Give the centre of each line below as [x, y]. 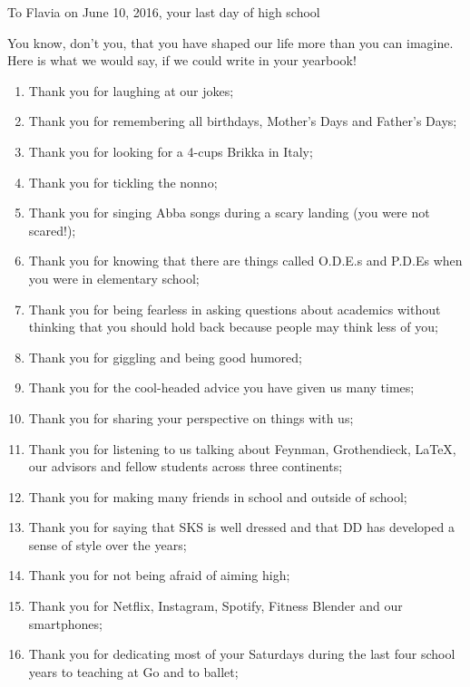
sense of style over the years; [108, 544]
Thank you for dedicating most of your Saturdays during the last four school [242, 654]
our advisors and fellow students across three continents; [186, 466]
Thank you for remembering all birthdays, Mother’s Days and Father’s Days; [243, 121]
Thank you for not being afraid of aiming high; [159, 575]
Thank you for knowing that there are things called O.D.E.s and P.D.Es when [245, 261]
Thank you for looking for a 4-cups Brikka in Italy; [171, 151]
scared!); [52, 230]
